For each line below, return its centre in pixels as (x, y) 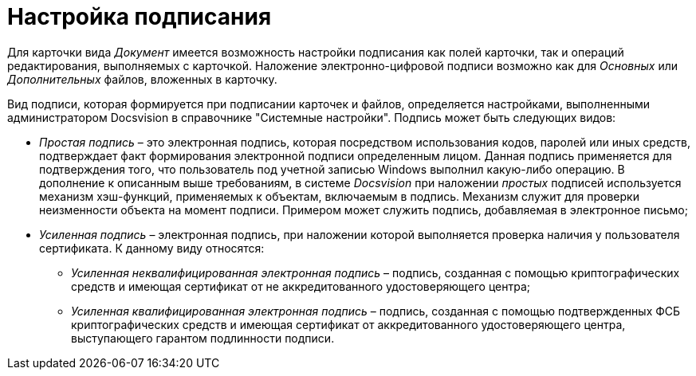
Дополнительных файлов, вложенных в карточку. (142, 79)
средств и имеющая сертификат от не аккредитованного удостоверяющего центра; (301, 286)
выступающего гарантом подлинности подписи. (203, 338)
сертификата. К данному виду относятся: (152, 248)
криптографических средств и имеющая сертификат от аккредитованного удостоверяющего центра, (348, 324)
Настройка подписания (140, 17)
